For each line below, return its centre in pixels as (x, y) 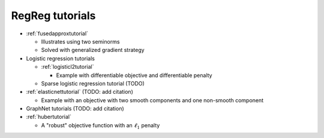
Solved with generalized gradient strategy (93, 50)
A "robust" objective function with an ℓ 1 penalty (100, 126)
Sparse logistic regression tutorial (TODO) (93, 83)
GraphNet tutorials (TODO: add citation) (75, 109)
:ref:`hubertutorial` (49, 117)
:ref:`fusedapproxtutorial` (57, 33)
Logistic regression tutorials (61, 58)
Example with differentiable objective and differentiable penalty (134, 75)
